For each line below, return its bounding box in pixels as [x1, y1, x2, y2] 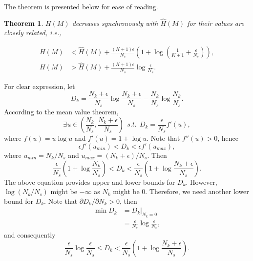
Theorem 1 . [4, 18, 43, 28]
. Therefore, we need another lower [145, 186, 249, 196]
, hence [217, 133, 238, 143]
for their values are [187, 18, 244, 28]
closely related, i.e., [4, 27, 62, 38]
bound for [4, 196, 33, 206]
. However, [186, 176, 217, 187]
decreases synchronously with [72, 18, 158, 28]
